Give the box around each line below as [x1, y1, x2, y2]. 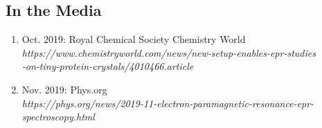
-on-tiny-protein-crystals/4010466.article [21, 59, 194, 73]
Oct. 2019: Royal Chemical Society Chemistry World [21, 32, 246, 46]
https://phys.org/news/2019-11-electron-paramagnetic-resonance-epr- [21, 95, 314, 110]
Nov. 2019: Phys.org [21, 82, 107, 96]
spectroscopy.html [21, 109, 95, 124]
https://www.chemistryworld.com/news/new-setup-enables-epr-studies [21, 45, 316, 60]
